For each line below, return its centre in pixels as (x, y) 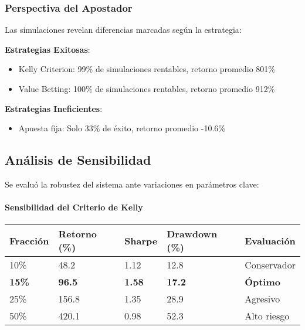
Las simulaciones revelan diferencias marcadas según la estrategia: (123, 30)
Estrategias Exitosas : (48, 49)
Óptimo (262, 282)
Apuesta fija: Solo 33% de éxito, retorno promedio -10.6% (122, 128)
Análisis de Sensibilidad (78, 160)
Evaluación (270, 240)
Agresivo (262, 299)
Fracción (29, 240)
